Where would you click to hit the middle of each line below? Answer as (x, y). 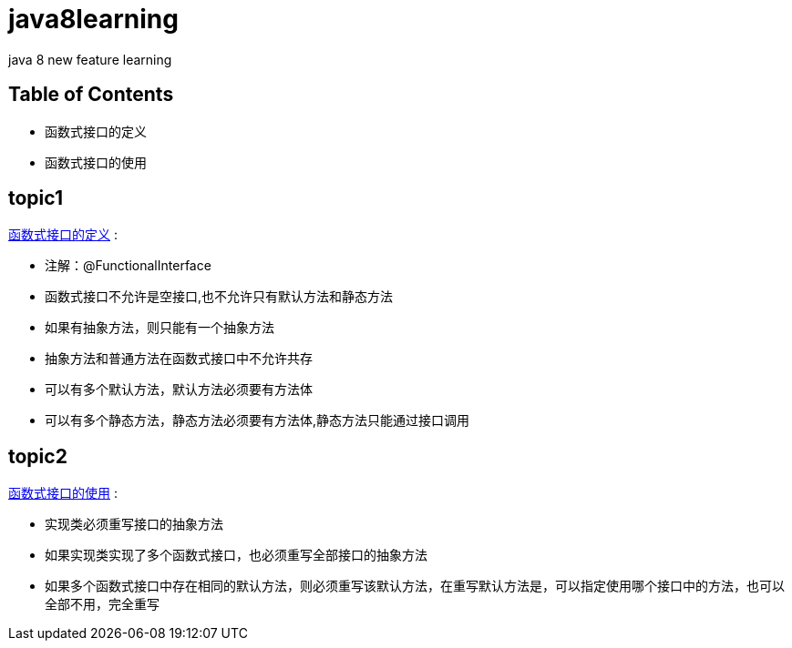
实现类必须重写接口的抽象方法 (134, 524)
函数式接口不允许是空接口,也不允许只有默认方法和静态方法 (219, 297)
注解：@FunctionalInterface (128, 266)
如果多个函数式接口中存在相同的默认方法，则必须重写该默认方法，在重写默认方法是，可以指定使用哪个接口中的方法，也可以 (415, 586)
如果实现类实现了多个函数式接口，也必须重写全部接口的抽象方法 (236, 555)
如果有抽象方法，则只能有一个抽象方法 (159, 328)
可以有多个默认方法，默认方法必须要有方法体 (179, 390)
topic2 (38, 456)
